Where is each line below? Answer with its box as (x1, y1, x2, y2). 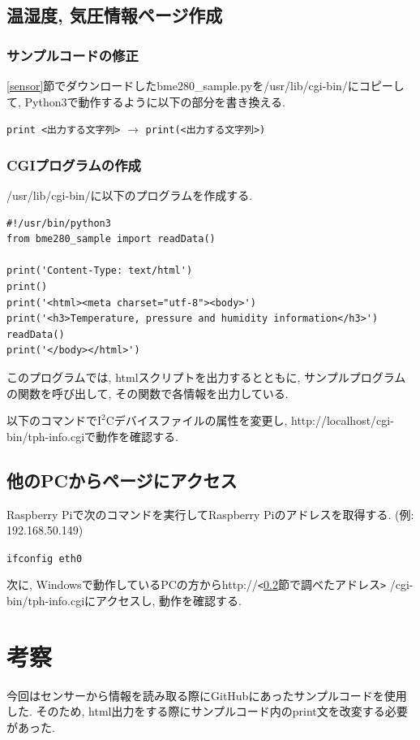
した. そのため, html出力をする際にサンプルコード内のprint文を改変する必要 (6, 703, 408, 720)
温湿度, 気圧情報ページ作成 (6, 2, 223, 28)
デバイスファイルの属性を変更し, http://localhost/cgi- (114, 412, 394, 429)
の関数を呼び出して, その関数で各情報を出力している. (6, 384, 289, 401)
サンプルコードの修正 (6, 45, 139, 65)
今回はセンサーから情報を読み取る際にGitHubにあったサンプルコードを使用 (6, 686, 407, 703)
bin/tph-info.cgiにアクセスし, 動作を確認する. (6, 592, 242, 609)
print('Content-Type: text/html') (6, 265, 193, 277)
